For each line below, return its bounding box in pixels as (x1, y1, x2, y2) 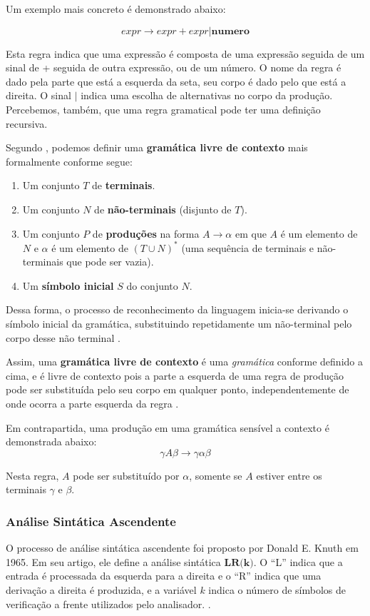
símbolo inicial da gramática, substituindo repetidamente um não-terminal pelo (6, 316, 352, 330)
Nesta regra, (6, 468, 59, 483)
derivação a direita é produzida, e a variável (6, 582, 197, 597)
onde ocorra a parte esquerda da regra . (6, 395, 179, 410)
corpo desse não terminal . (6, 330, 120, 345)
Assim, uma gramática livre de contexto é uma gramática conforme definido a (6, 354, 363, 369)
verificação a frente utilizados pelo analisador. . (6, 596, 211, 611)
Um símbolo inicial (22, 278, 114, 293)
